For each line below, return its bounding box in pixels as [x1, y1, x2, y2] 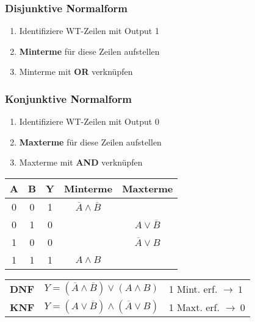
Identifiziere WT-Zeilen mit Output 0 [19, 115, 159, 128]
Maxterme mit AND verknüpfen [19, 156, 143, 169]
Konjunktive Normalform [5, 91, 132, 106]
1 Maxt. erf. [168, 299, 220, 314]
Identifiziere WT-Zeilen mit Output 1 [19, 24, 159, 37]
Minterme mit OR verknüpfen [19, 65, 133, 78]
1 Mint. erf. [168, 281, 218, 296]
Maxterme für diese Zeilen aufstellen [19, 135, 162, 148]
